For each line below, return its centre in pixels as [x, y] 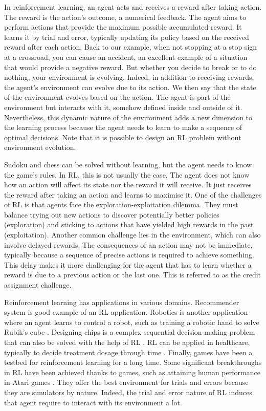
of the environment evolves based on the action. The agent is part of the [117, 97]
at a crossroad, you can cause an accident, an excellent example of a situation [126, 57]
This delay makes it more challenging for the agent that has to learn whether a [128, 264]
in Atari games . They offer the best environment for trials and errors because [126, 382]
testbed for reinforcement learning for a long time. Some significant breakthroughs [133, 362]
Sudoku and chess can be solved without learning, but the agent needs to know [128, 164]
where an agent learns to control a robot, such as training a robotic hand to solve [132, 322]
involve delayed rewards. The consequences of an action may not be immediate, [128, 244]
